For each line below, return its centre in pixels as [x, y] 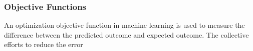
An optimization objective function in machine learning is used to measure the [124, 25]
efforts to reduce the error [44, 44]
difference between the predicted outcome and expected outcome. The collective [126, 34]
